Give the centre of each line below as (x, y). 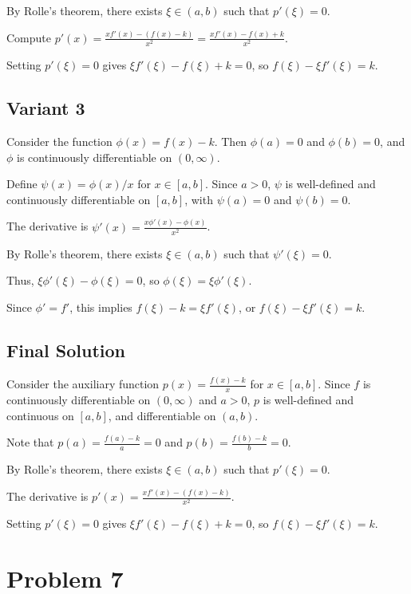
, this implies (101, 307)
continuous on (40, 415)
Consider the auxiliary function (83, 384)
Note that (30, 442)
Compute (29, 37)
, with (199, 199)
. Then (231, 141)
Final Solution (66, 350)
